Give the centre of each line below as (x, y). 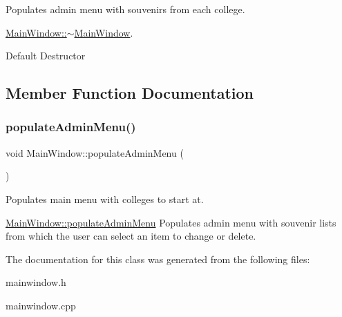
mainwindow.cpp (41, 305)
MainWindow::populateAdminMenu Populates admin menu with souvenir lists (171, 222)
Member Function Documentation (130, 93)
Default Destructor (46, 56)
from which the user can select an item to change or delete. (131, 236)
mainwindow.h (36, 282)
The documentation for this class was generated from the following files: (158, 259)
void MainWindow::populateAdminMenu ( (95, 152)
